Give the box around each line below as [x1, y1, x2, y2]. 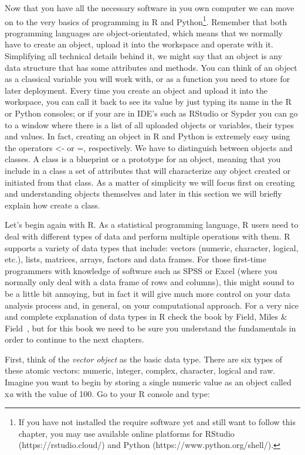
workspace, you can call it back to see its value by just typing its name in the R [5, 95, 292, 108]
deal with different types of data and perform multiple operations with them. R [5, 230, 290, 242]
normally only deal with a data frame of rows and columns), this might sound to [5, 276, 294, 288]
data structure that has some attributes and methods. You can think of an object [5, 61, 297, 73]
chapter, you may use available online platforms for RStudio [18, 427, 235, 439]
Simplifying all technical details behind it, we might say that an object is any [5, 50, 283, 62]
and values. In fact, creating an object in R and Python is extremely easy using [5, 130, 290, 142]
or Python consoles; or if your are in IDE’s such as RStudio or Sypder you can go [5, 107, 298, 119]
